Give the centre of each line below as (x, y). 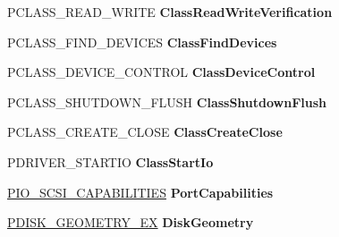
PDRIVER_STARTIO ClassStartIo (110, 161)
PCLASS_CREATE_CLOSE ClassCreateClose (145, 132)
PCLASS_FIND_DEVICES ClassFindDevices (142, 42)
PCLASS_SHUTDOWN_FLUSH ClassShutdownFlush (167, 102)
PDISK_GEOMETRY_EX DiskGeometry (131, 222)
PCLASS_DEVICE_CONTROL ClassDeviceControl (161, 72)
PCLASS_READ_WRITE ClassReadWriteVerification (170, 12)
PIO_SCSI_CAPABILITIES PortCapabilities (140, 192)
